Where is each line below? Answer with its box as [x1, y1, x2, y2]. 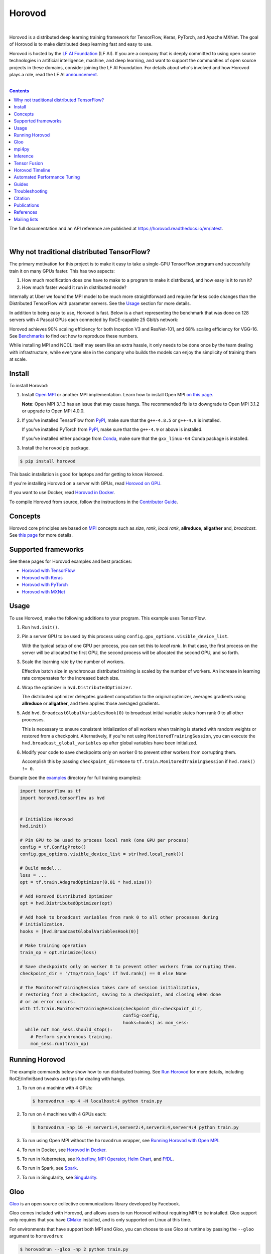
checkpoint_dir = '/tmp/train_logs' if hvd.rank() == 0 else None [20, 971, 187, 977]
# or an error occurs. [20, 999, 76, 1004]
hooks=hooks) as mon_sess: [123, 1020, 190, 1025]
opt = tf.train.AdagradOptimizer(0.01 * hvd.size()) [20, 879, 153, 885]
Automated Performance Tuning [14, 174, 80, 180]
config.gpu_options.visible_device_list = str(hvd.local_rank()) [20, 851, 184, 857]
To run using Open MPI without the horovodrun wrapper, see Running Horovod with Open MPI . [22, 1138, 220, 1144]
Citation [14, 195, 30, 201]
